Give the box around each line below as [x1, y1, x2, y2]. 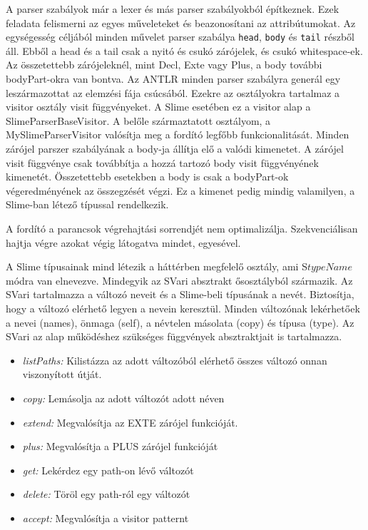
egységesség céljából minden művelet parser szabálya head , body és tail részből [6, 29, 355, 44]
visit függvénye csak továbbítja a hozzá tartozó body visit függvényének [6, 155, 319, 170]
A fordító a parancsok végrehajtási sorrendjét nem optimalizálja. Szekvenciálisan [6, 220, 358, 235]
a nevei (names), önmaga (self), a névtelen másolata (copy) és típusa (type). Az [6, 315, 354, 330]
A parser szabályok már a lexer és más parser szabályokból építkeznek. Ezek [6, 1, 339, 16]
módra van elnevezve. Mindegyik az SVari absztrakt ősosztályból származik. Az [6, 272, 353, 287]
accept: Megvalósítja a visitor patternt [22, 510, 189, 525]
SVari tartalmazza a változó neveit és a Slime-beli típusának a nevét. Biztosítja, [6, 287, 354, 302]
